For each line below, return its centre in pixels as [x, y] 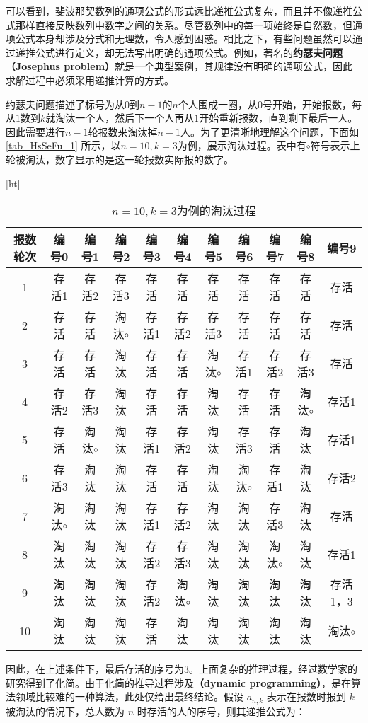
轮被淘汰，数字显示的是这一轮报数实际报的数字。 [120, 159]
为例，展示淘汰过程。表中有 [242, 145]
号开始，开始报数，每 [312, 104]
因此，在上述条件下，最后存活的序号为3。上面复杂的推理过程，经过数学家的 [182, 669]
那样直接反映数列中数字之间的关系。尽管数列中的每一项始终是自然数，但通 [189, 24]
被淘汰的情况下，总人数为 [65, 711]
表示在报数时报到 [306, 696]
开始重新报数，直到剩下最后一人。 [278, 118]
